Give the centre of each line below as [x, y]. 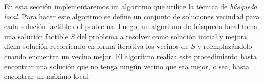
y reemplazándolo [225, 46]
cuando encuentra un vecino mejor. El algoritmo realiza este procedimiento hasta [130, 56]
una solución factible [36, 36]
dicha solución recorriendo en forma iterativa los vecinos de [96, 46]
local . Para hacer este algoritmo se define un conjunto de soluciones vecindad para [132, 16]
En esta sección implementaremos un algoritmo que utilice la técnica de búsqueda [131, 6]
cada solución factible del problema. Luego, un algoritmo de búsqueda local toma [131, 26]
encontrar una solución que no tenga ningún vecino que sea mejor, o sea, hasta [127, 66]
